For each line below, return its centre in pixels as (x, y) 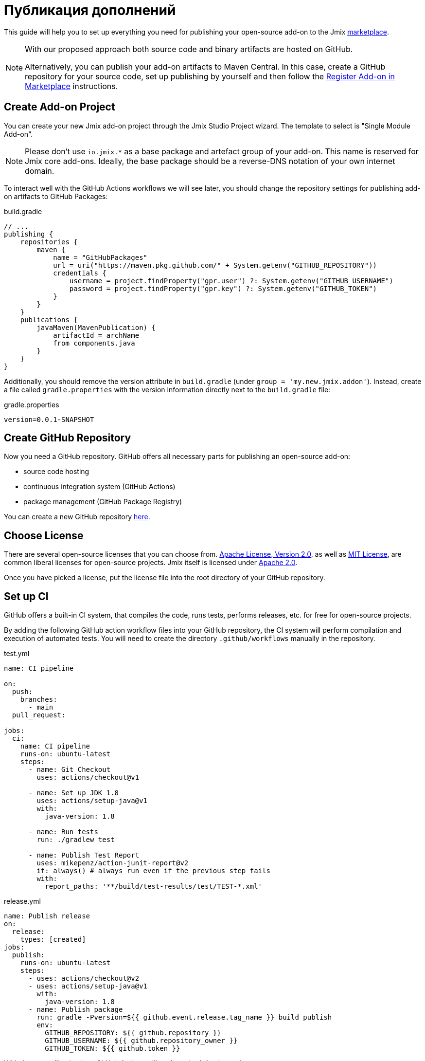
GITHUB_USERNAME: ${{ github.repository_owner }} (141, 1041)
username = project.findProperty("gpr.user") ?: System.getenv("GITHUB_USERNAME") (231, 281)
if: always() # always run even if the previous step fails (153, 871)
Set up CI (26, 596)
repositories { (49, 242)
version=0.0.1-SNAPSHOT (49, 419)
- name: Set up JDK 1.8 (74, 793)
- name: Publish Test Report (84, 855)
